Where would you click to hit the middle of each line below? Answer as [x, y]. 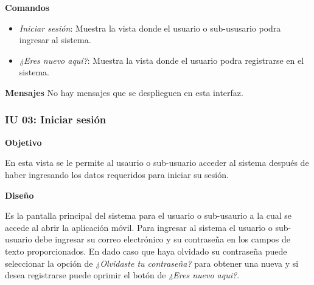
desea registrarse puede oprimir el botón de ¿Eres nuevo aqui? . [122, 275]
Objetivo [23, 142]
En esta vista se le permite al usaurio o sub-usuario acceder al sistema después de [157, 163]
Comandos [27, 7]
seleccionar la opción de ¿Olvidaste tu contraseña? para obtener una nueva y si [152, 263]
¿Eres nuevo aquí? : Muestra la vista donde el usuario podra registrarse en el [162, 60]
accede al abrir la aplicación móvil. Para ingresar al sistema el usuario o [139, 227]
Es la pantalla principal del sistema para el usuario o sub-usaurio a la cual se [148, 215]
